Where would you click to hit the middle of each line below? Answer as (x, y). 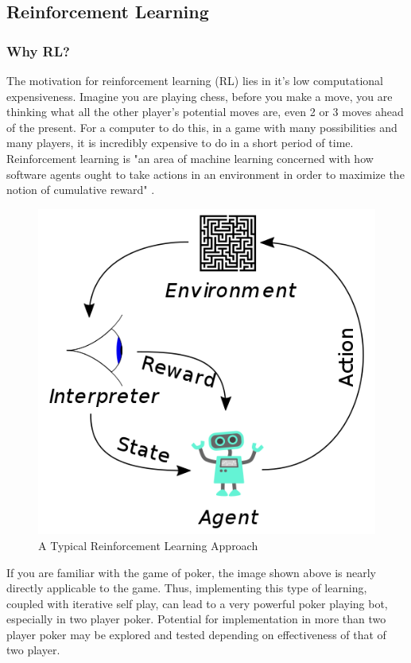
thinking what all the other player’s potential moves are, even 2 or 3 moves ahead (205, 112)
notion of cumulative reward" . (81, 190)
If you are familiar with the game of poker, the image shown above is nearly (192, 572)
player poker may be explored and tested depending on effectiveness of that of (196, 634)
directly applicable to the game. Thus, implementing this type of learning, (187, 588)
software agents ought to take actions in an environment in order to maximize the (205, 174)
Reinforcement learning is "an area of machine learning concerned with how (190, 158)
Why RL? (38, 50)
